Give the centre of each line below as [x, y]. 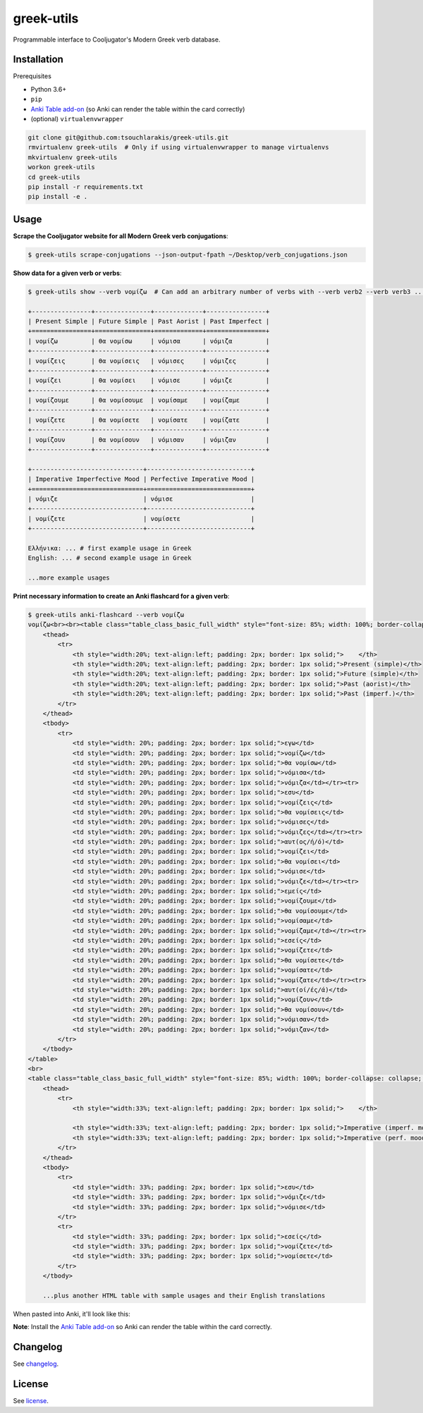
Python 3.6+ [49, 89]
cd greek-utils [54, 177]
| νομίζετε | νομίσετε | [141, 519]
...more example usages [69, 578]
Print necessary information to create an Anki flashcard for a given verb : [121, 597]
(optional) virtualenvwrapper [77, 119]
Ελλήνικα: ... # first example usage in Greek [110, 548]
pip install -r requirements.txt [86, 186]
